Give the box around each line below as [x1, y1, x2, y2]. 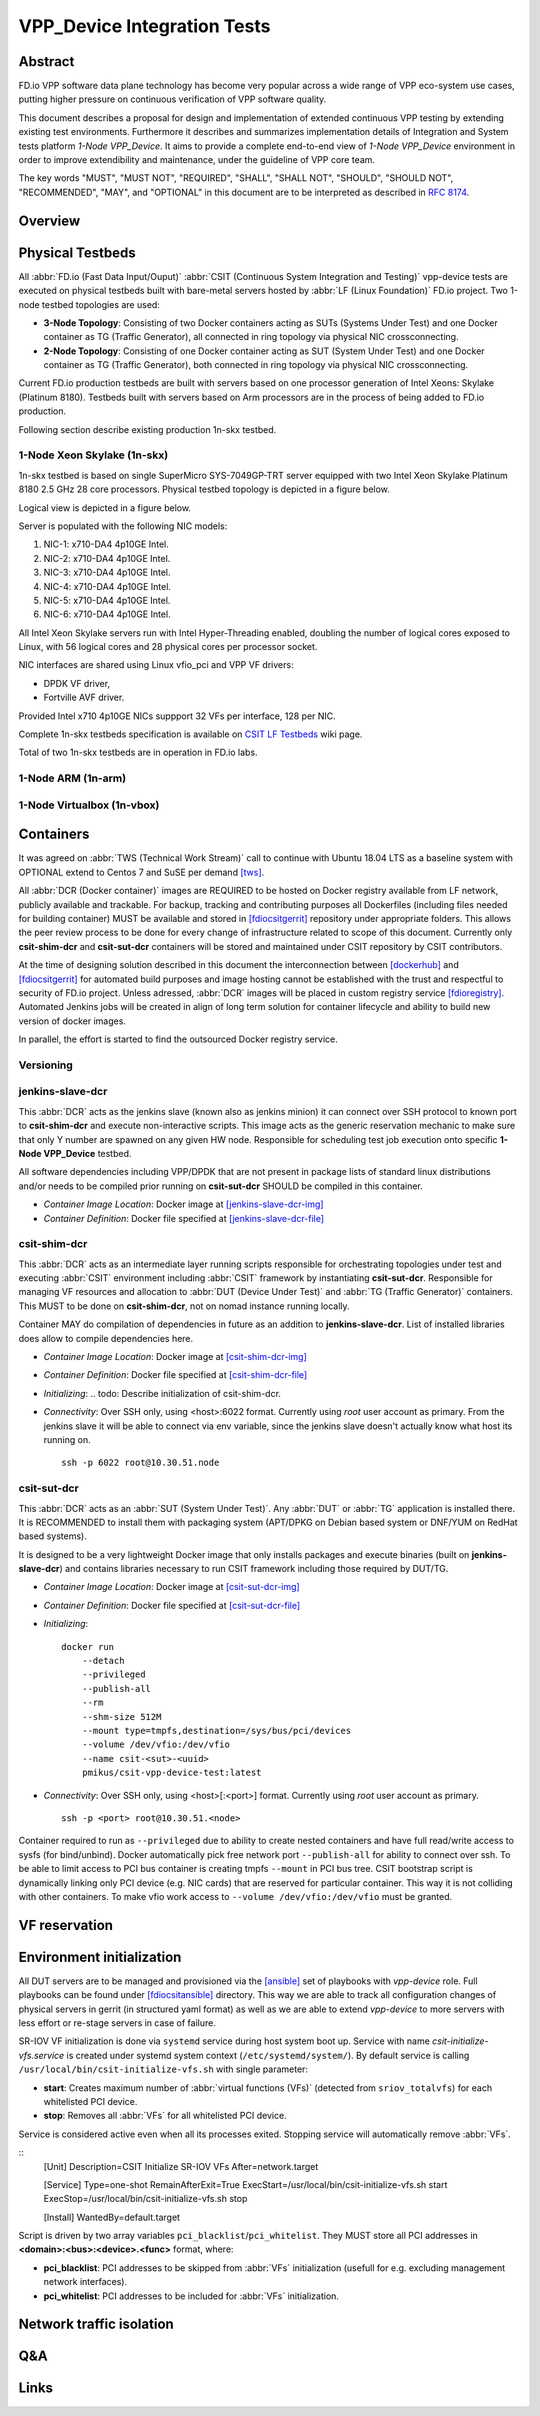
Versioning [18, 1058, 74, 1072]
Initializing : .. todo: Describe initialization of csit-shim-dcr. [43, 1387, 282, 1399]
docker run [61, 1641, 115, 1652]
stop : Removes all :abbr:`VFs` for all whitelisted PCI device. [43, 2110, 287, 2122]
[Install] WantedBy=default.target [43, 2211, 180, 2223]
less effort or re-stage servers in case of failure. [18, 2017, 217, 2029]
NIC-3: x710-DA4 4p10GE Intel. [43, 566, 171, 579]
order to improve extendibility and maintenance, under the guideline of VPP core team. [18, 154, 375, 166]
